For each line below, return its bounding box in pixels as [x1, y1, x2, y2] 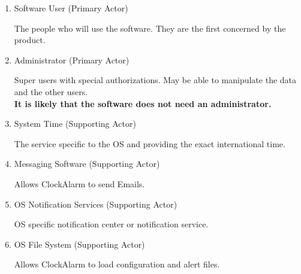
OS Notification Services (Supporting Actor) [14, 197, 177, 210]
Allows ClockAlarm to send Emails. [14, 177, 145, 190]
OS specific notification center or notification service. [14, 218, 209, 230]
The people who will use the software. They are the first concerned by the [14, 22, 286, 34]
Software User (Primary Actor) [14, 2, 128, 14]
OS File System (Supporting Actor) [14, 238, 145, 250]
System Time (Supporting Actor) [14, 117, 136, 130]
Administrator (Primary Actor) [14, 53, 130, 66]
